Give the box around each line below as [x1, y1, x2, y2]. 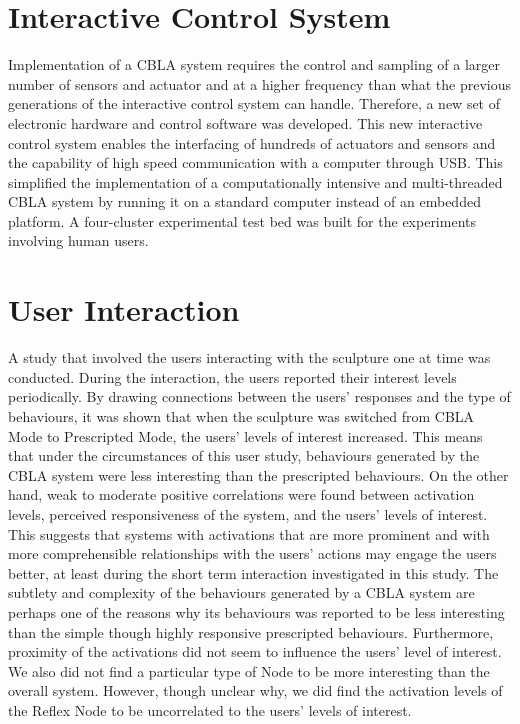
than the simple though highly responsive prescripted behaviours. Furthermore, [8, 621, 494, 642]
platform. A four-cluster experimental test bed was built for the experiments [8, 210, 476, 231]
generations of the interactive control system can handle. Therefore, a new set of [8, 93, 501, 114]
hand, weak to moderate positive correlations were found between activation [8, 484, 475, 505]
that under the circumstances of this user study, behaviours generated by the [8, 445, 480, 466]
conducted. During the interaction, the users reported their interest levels [8, 366, 457, 387]
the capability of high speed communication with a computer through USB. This [8, 152, 503, 173]
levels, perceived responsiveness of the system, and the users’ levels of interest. [8, 503, 488, 524]
